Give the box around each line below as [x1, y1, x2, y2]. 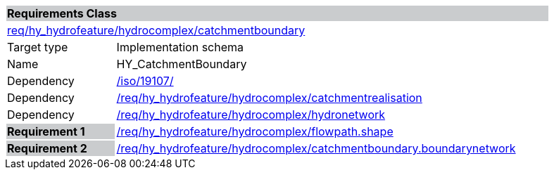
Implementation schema [116, 40, 244, 54]
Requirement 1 [7, 124, 85, 138]
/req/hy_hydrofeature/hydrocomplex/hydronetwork [116, 108, 386, 122]
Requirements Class [7, 6, 117, 20]
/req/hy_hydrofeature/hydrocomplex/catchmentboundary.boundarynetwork [116, 141, 516, 155]
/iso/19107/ [116, 74, 174, 88]
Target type [7, 40, 68, 54]
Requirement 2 [7, 141, 87, 155]
